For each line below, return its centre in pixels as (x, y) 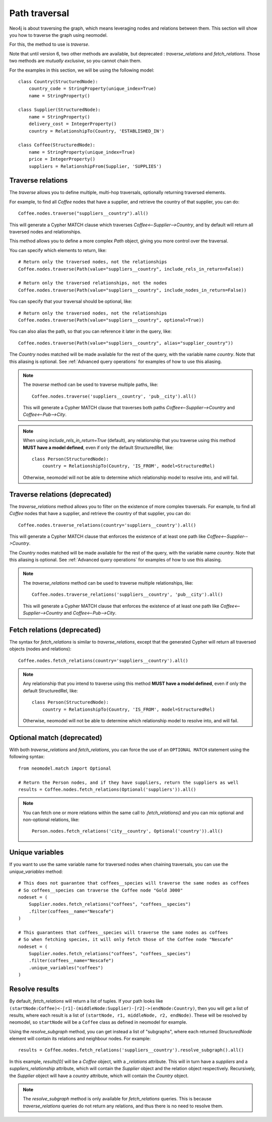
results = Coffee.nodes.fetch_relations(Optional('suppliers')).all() (107, 789)
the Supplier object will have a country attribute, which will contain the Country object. (99, 1076)
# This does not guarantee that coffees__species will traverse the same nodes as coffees (134, 883)
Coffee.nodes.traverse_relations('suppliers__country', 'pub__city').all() (127, 595)
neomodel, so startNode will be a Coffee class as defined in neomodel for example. (98, 1022)
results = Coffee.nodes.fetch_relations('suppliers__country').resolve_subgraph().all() (131, 1050)
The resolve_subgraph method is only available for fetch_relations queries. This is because (117, 1099)
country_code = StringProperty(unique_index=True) (92, 89)
